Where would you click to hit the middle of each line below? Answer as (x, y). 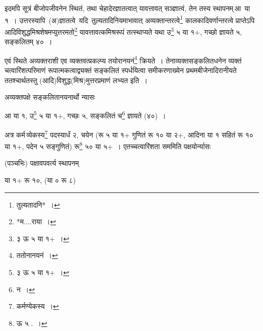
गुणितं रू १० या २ (155, 134)
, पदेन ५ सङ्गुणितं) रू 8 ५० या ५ (65, 145)
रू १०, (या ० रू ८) (50, 180)
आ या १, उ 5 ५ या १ (31, 115)
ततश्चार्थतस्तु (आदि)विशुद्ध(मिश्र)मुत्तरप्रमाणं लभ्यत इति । (76, 80)
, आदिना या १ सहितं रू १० (218, 134)
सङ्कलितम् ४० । (29, 42)
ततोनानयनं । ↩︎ (37, 255)
